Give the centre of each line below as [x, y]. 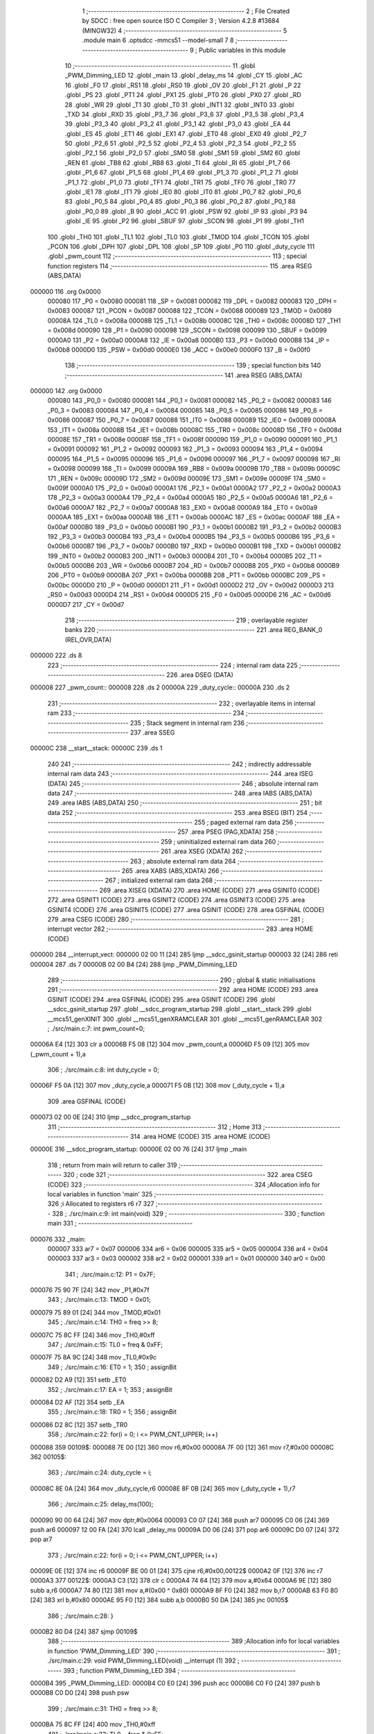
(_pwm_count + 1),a [58, 1054]
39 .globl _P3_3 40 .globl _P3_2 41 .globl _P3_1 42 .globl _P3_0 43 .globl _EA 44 [178, 124]
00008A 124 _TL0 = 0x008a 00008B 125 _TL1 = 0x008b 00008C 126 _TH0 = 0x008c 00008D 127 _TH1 [194, 320]
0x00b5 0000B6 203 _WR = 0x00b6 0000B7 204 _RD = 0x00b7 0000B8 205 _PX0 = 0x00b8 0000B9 [194, 566]
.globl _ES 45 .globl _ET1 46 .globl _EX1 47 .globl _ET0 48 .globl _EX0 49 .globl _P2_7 [186, 134]
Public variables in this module [242, 50]
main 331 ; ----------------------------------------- [120, 1224]
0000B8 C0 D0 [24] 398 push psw [80, 1693]
